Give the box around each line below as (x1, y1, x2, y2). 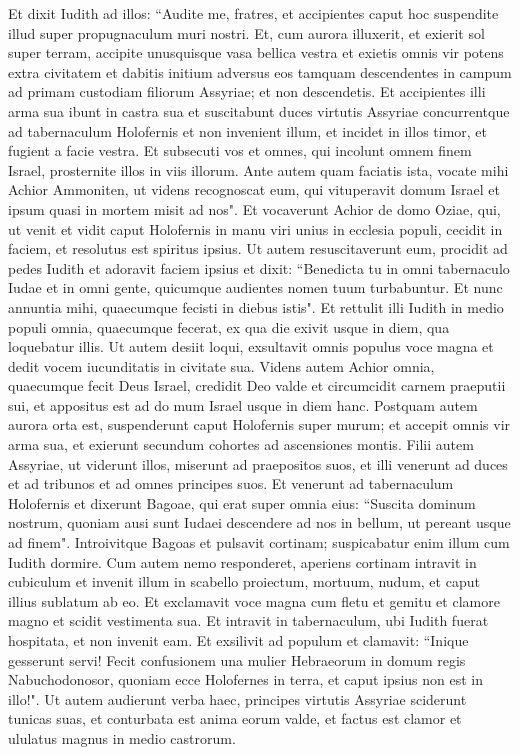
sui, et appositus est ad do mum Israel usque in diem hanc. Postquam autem (8, 394, 478, 415)
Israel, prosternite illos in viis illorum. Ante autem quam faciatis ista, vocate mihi (8, 159, 509, 180)
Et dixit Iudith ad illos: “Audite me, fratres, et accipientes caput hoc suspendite (8, 3, 499, 23)
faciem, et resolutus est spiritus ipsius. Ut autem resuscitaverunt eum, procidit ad (8, 238, 508, 259)
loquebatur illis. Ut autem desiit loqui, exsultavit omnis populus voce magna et (8, 336, 494, 357)
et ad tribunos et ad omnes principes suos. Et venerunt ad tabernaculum (8, 473, 454, 494)
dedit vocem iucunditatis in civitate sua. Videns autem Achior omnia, (8, 355, 435, 376)
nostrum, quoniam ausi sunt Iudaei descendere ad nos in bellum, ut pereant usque (8, 512, 511, 533)
